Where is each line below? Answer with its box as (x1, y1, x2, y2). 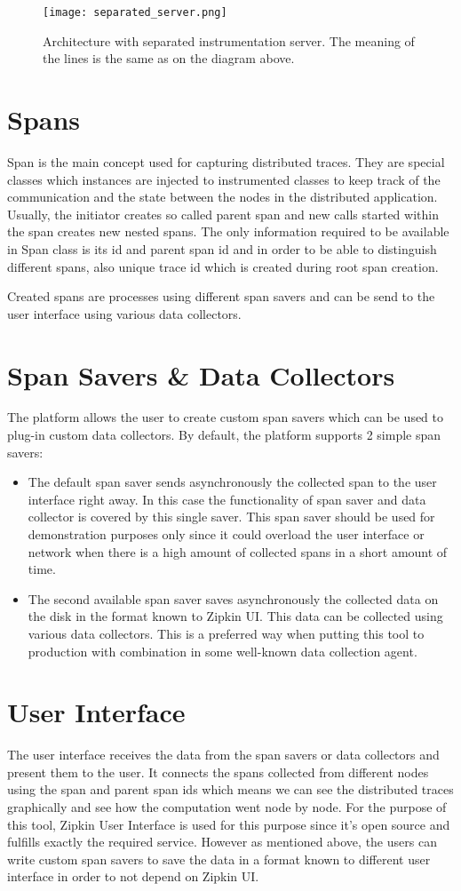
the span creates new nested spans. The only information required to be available (7, 222, 449, 241)
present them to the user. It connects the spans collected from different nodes (7, 762, 429, 781)
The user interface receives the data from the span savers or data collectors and (7, 745, 440, 764)
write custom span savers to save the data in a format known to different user (7, 849, 431, 868)
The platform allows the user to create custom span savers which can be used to (7, 408, 444, 426)
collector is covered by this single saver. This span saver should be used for (28, 507, 435, 526)
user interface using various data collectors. (7, 304, 242, 322)
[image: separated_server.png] (43, 6, 227, 19)
